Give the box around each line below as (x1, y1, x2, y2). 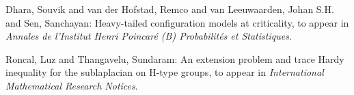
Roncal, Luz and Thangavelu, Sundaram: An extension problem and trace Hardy (5, 51, 344, 66)
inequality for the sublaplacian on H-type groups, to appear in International (5, 65, 324, 79)
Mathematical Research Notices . (5, 78, 138, 92)
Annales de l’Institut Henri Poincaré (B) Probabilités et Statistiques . (5, 29, 292, 43)
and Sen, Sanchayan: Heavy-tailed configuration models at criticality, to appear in (5, 15, 349, 29)
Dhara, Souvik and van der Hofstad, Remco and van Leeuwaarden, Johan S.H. (5, 2, 334, 16)
